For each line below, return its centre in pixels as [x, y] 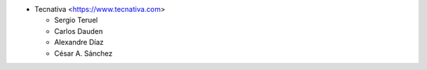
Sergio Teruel [76, 20]
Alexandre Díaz [79, 42]
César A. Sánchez [83, 53]
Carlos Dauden [78, 31]
